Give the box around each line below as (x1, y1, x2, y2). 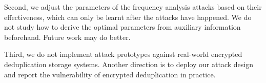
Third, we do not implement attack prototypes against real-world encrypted (4, 49, 242, 59)
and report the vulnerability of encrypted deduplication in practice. (4, 69, 216, 79)
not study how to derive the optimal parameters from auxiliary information (4, 22, 241, 32)
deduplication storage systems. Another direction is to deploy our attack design (4, 58, 253, 69)
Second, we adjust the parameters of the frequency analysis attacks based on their (4, 2, 262, 12)
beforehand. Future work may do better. (4, 31, 131, 42)
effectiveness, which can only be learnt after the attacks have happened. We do (4, 11, 252, 22)
